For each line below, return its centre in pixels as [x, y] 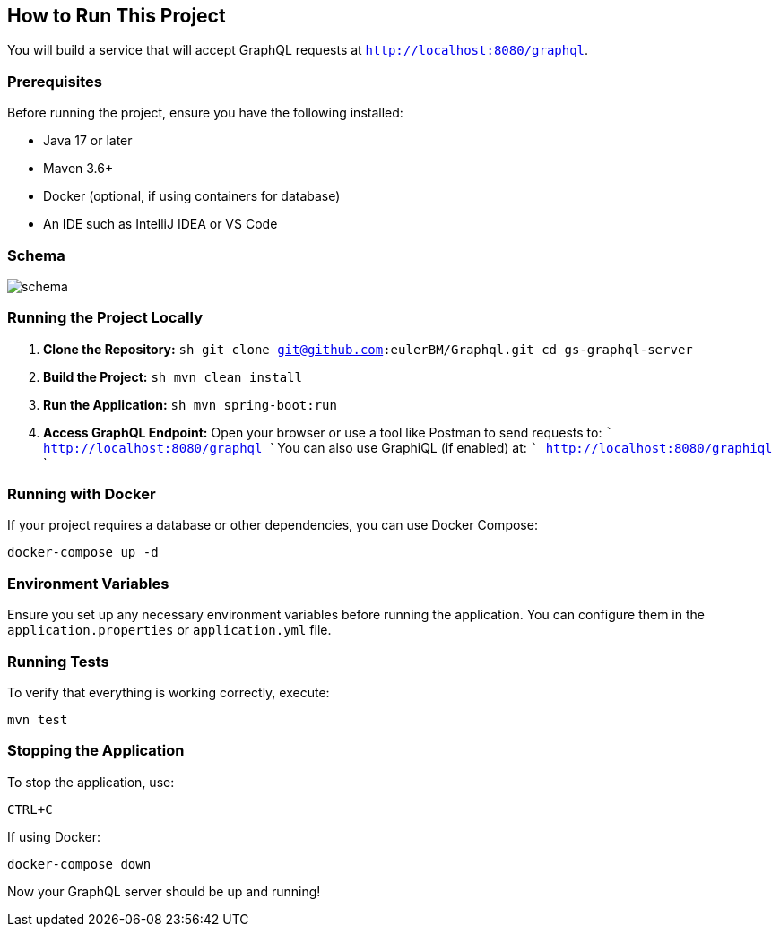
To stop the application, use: [91, 782]
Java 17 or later [88, 141]
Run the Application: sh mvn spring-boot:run [190, 404]
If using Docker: [54, 836]
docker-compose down [79, 864]
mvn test [38, 719]
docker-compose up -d [83, 553]
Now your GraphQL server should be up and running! [164, 891]
